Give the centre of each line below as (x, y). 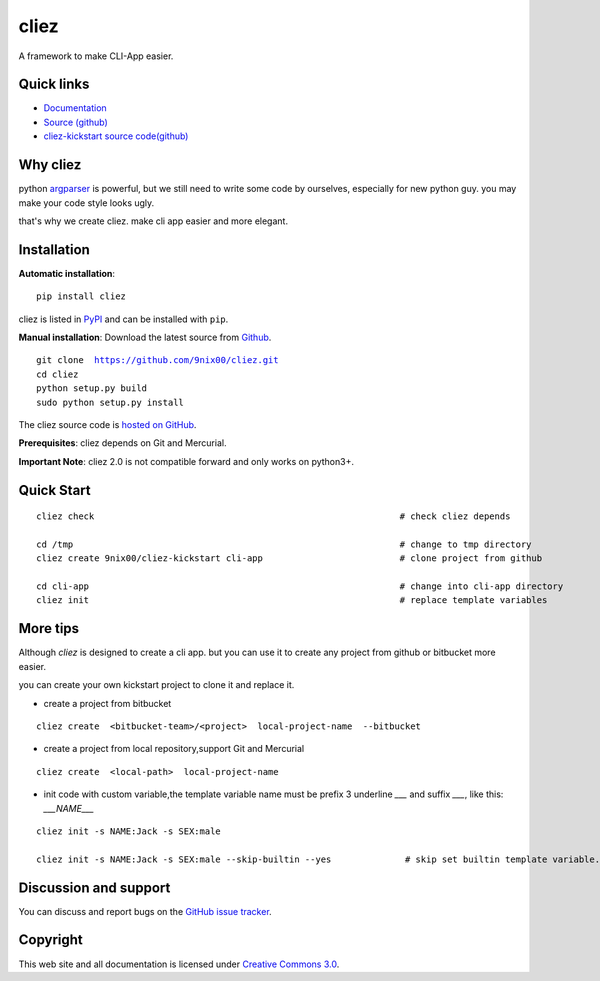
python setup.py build (92, 388)
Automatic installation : (66, 273)
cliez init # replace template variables (292, 600)
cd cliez (57, 374)
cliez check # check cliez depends (273, 516)
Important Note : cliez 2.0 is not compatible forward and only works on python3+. (186, 461)
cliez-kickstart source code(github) (116, 136)
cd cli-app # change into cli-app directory (300, 586)
